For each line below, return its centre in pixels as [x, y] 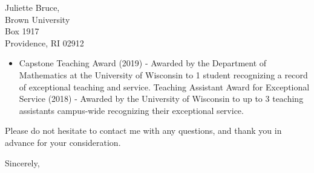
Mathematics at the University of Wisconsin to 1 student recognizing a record [163, 74]
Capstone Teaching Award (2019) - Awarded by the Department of [143, 63]
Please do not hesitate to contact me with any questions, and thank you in [143, 131]
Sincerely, [22, 162]
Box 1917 [22, 31]
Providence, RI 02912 [44, 42]
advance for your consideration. [63, 142]
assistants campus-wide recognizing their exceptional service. [131, 110]
